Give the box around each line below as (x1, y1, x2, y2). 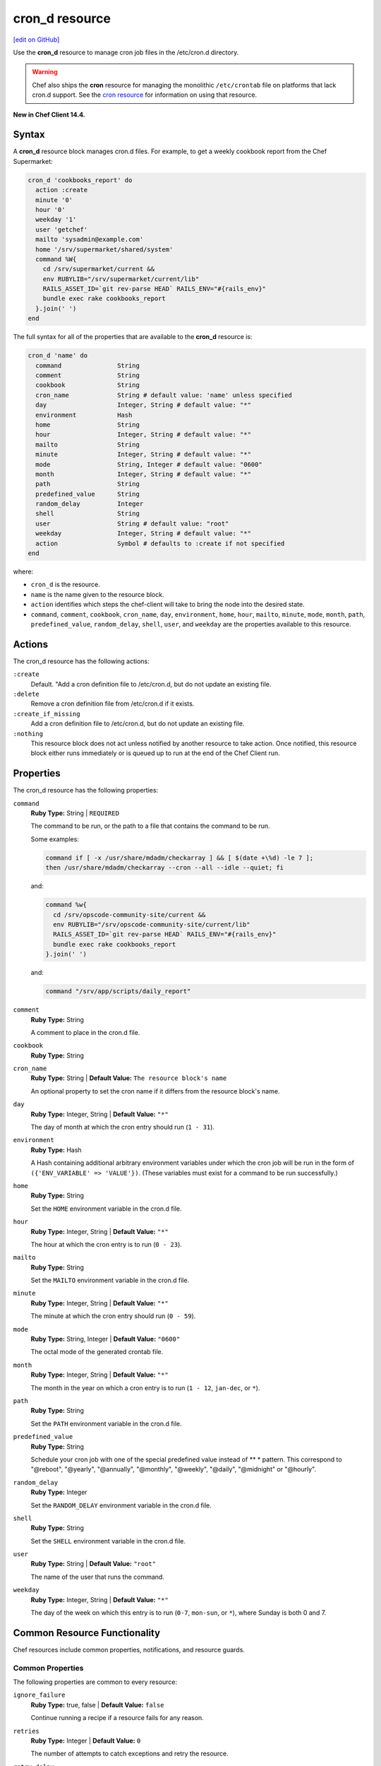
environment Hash (35, 410, 133, 419)
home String (35, 420, 140, 429)
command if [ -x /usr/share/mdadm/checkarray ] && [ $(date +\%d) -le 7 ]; (45, 853, 314, 862)
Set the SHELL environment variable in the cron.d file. (30, 1536, 186, 1545)
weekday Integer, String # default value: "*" (35, 530, 252, 538)
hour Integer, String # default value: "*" (35, 431, 252, 439)
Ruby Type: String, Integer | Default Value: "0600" (30, 1335, 181, 1344)
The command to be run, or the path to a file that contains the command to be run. (30, 822, 271, 830)
